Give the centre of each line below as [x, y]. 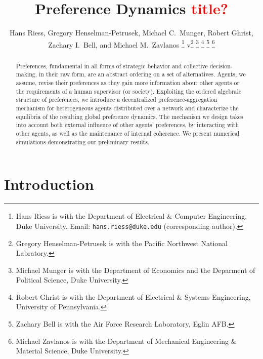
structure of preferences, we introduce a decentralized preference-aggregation [117, 99]
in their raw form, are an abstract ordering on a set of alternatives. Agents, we [142, 74]
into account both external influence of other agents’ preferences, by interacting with [127, 125]
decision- [221, 66]
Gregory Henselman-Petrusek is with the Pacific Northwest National [122, 243]
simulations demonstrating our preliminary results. [83, 142]
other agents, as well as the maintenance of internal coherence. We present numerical [128, 133]
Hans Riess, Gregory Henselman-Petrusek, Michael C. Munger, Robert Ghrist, [131, 33]
